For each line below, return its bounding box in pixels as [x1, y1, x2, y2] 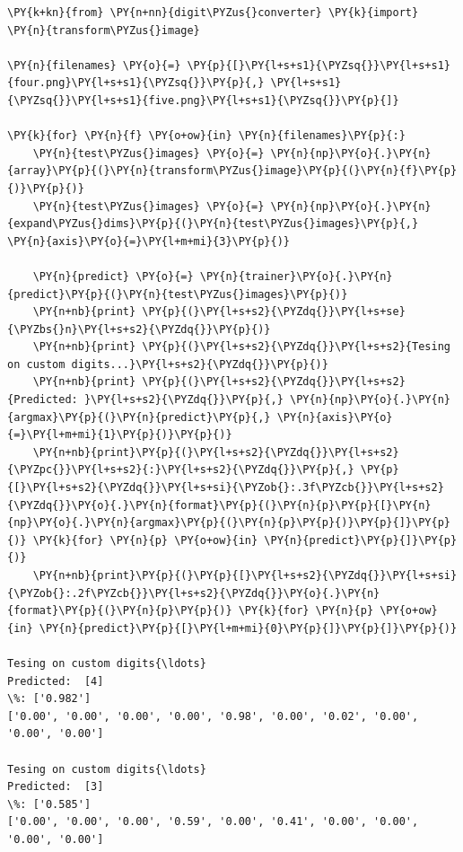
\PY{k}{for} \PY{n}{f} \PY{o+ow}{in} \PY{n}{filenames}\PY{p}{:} [7, 129, 406, 143]
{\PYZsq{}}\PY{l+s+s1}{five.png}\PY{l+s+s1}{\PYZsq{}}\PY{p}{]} [7, 93, 399, 107]
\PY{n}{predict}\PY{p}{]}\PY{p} [264, 533, 458, 547]
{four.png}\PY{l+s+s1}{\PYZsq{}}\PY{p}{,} [7, 76, 265, 90]
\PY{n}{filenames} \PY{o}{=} [7, 58, 181, 72]
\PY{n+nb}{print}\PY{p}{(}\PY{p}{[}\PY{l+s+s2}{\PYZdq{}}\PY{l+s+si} [32, 569, 458, 582]
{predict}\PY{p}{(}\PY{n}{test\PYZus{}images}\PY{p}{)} [7, 287, 348, 301]
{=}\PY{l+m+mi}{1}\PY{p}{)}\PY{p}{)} [7, 428, 232, 442]
